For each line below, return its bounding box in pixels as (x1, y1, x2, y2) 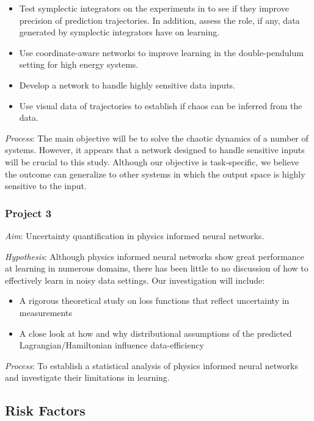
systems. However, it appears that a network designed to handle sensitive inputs (5, 143, 305, 156)
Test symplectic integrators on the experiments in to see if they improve (19, 2, 289, 14)
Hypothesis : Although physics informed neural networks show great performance (5, 250, 305, 262)
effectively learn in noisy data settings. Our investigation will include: (5, 273, 265, 286)
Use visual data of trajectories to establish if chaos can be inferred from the (19, 99, 302, 112)
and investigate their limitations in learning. (5, 371, 170, 384)
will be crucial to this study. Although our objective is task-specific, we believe (5, 155, 299, 168)
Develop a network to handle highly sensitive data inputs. (19, 78, 236, 91)
